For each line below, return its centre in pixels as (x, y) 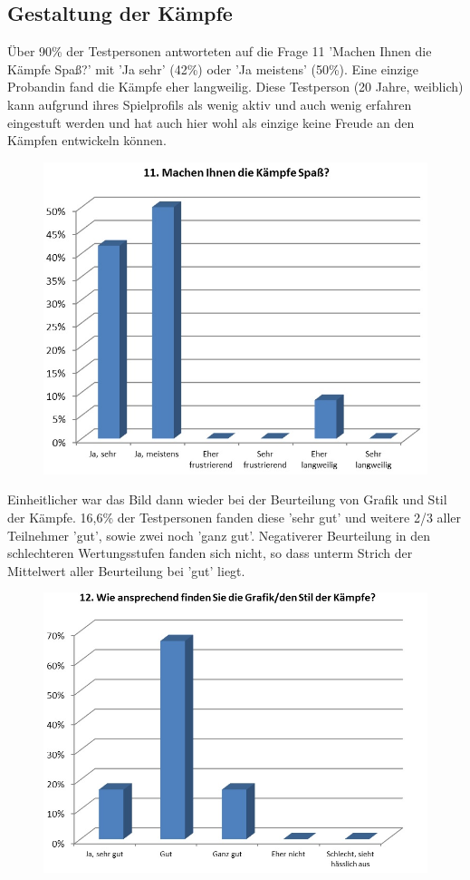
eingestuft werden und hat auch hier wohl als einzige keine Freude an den (211, 122)
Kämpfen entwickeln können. (87, 140)
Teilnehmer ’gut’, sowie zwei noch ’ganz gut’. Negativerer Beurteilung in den (219, 535)
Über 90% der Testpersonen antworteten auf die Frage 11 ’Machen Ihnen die (220, 51)
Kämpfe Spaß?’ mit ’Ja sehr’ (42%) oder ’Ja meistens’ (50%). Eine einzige (213, 68)
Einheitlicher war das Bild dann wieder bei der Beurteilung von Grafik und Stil (227, 499)
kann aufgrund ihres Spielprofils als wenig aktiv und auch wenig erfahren (210, 104)
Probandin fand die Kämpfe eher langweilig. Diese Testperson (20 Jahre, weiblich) (235, 87)
